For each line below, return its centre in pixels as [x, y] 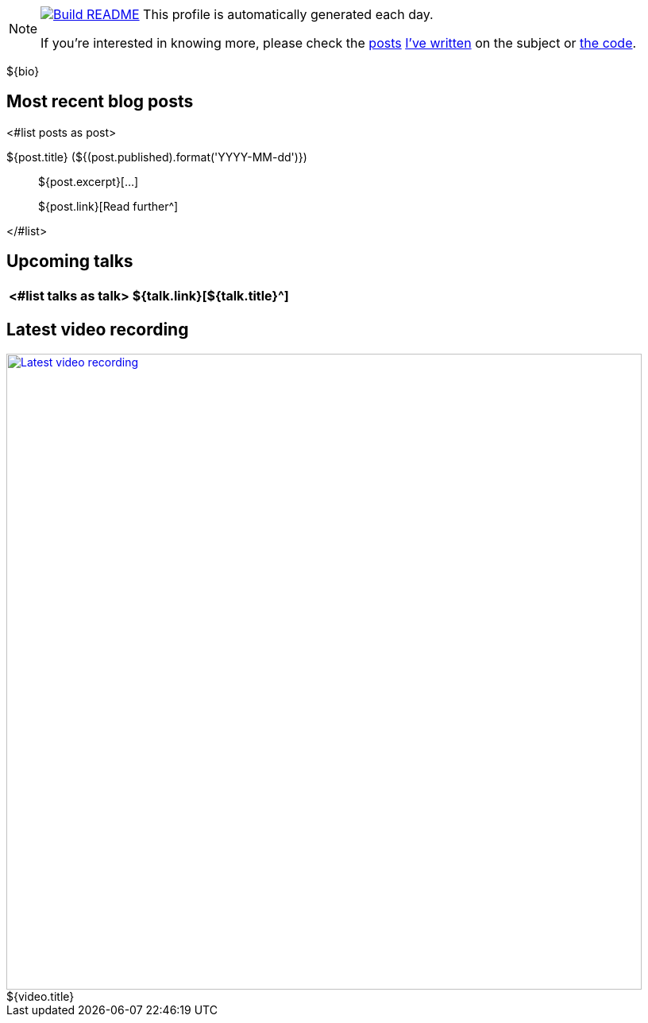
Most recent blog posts [100, 102]
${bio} [23, 71]
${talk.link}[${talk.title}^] [210, 295]
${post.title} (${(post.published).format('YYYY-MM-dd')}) [157, 157]
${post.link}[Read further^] [108, 206]
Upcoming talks [70, 262]
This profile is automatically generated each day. [288, 14]
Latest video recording [98, 330]
